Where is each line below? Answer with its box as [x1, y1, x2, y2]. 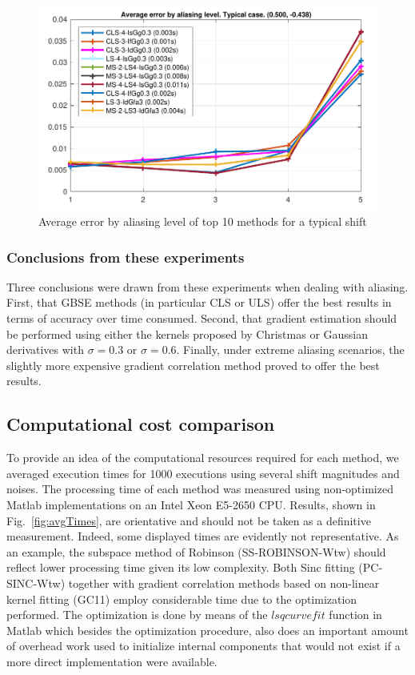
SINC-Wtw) [6, 575, 66, 591]
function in [329, 606, 382, 623]
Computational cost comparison [6, 412, 275, 436]
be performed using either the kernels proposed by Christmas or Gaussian [6, 325, 369, 342]
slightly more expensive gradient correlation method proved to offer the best [6, 356, 380, 373]
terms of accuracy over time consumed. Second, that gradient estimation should [6, 310, 397, 327]
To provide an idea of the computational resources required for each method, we [6, 449, 399, 466]
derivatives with [6, 341, 84, 358]
